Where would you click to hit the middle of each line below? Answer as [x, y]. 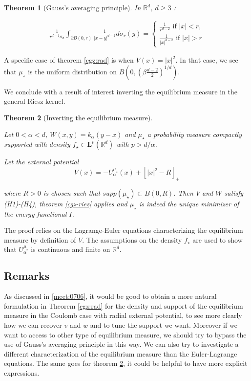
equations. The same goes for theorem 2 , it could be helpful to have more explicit [126, 363]
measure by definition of [40, 239]
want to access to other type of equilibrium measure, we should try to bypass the [125, 334]
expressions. [22, 372]
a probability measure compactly [194, 134]
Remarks [27, 276]
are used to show [218, 239]
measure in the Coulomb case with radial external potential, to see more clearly [123, 315]
